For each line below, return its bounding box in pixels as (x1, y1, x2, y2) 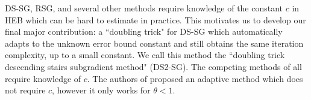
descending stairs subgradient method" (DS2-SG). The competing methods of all (5, 60, 302, 72)
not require (5, 84, 46, 96)
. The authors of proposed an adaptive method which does (87, 72, 303, 84)
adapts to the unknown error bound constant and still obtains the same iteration (5, 37, 304, 49)
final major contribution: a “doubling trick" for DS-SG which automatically (5, 25, 283, 38)
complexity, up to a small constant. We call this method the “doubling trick (5, 49, 285, 61)
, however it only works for (52, 84, 151, 96)
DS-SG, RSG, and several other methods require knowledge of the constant (5, 2, 283, 14)
